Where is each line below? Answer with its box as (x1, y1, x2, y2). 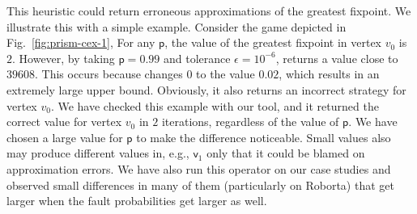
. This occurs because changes (35, 65, 183, 82)
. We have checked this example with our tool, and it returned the (50, 97, 379, 114)
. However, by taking (12, 49, 115, 66)
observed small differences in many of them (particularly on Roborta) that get (6, 176, 394, 193)
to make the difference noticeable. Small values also (136, 128, 391, 145)
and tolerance (163, 49, 231, 66)
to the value (196, 65, 255, 82)
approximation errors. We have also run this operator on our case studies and (6, 160, 391, 177)
